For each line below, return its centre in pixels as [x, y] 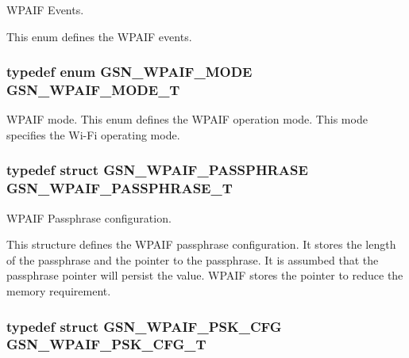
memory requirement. [59, 291]
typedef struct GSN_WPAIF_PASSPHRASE [157, 170]
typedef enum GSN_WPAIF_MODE [129, 72]
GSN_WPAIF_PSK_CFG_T [106, 344]
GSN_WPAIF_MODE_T [93, 90]
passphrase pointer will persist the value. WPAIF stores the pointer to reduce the [205, 275]
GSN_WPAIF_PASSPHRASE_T [120, 188]
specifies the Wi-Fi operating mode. [93, 134]
